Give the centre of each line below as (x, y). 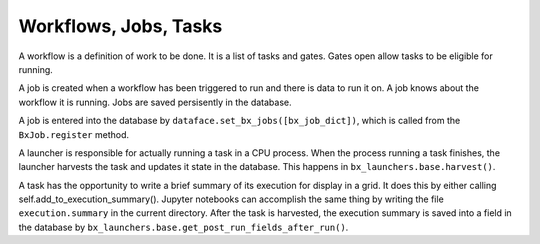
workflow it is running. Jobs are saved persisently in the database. (155, 102)
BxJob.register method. (74, 134)
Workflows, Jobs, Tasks (120, 26)
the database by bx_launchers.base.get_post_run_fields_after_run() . (183, 227)
